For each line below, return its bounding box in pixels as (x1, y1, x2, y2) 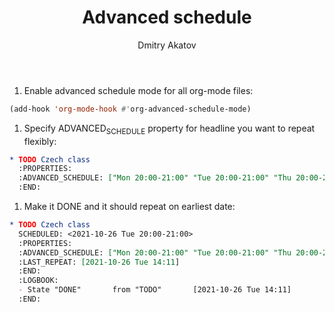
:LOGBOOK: (18, 276, 59, 286)
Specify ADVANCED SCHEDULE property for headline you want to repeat (23, 122, 316, 136)
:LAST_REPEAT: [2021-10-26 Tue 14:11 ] (18, 257, 181, 267)
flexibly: (23, 135, 57, 147)
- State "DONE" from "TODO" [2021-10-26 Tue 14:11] (18, 285, 292, 295)
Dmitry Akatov (137, 39, 197, 51)
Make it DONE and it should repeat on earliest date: (23, 201, 236, 213)
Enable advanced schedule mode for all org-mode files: (23, 84, 254, 96)
